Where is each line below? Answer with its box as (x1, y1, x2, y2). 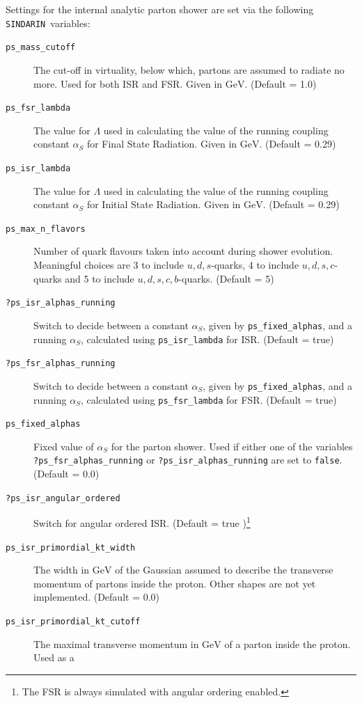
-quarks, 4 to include (210, 258, 299, 272)
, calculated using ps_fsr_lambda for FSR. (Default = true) (80, 392, 337, 406)
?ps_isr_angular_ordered (6, 493, 120, 503)
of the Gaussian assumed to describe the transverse (115, 562, 333, 577)
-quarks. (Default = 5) (178, 271, 274, 285)
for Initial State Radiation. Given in (86, 197, 241, 212)
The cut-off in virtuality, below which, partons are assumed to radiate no (33, 62, 345, 77)
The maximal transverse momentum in (33, 636, 199, 651)
